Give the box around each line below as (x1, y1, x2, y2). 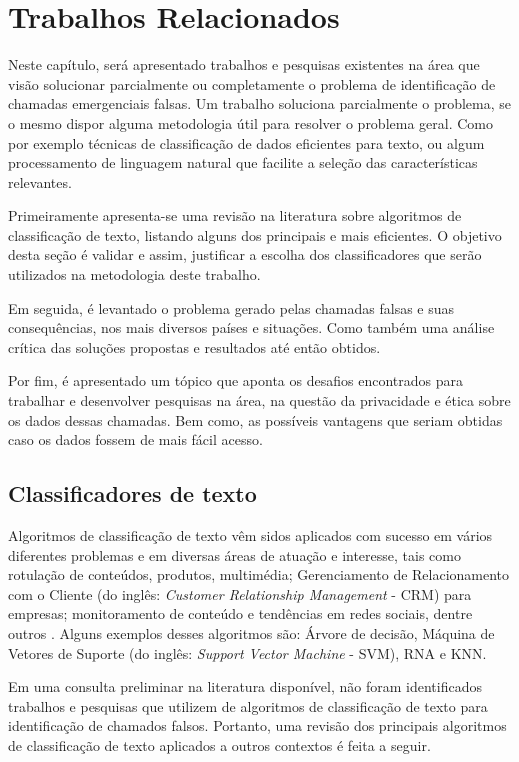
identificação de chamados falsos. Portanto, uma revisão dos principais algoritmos (8, 715, 507, 736)
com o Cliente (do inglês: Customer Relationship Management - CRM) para (8, 583, 472, 604)
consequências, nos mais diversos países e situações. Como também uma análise (8, 317, 495, 338)
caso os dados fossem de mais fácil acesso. (8, 429, 263, 450)
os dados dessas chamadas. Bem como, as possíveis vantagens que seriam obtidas (8, 409, 503, 430)
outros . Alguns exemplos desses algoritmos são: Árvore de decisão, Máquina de (8, 622, 495, 643)
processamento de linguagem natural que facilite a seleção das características (8, 152, 478, 173)
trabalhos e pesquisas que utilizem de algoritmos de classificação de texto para (8, 695, 488, 716)
